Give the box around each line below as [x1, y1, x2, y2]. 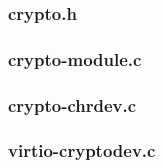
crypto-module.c [8, 46, 142, 71]
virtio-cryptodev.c [8, 138, 156, 163]
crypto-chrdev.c [8, 92, 137, 117]
